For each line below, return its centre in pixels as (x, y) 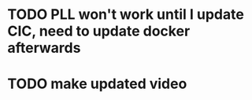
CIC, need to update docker (99, 31)
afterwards (44, 48)
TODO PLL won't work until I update (126, 15)
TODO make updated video (97, 84)
